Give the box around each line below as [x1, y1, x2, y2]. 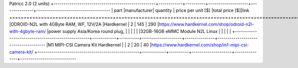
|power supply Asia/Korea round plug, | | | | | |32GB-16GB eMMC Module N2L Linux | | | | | [47, 28, 231, 34]
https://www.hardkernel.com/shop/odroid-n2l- [158, 21, 254, 27]
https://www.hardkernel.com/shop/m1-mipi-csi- [151, 42, 249, 48]
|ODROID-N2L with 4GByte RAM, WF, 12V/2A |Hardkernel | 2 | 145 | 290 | [9, 21, 159, 27]
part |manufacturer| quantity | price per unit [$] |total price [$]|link [114, 7, 249, 13]
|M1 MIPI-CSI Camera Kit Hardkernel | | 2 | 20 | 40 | [46, 42, 151, 48]
